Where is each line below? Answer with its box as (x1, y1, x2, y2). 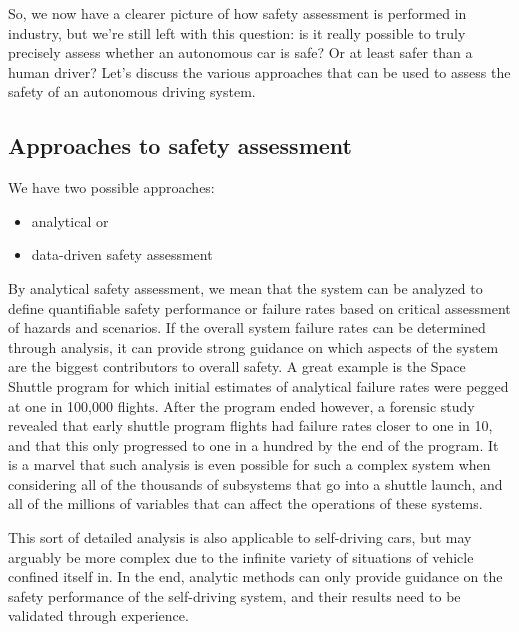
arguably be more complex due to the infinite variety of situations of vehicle (8, 546, 474, 567)
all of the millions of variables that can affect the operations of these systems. (8, 493, 483, 514)
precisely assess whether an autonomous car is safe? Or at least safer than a (8, 42, 473, 63)
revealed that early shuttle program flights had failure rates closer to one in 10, (8, 415, 493, 436)
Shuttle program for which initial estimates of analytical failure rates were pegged (8, 375, 509, 396)
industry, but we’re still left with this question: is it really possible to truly (8, 22, 466, 43)
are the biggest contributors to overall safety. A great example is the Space (8, 356, 466, 377)
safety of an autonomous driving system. (8, 81, 256, 102)
